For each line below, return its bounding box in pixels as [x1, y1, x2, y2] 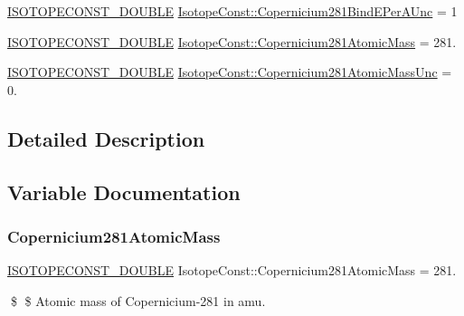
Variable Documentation [7, 177, 241, 206]
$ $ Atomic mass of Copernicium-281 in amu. [10, 291, 266, 310]
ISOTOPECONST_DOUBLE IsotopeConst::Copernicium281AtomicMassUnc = [7, 62, 452, 81]
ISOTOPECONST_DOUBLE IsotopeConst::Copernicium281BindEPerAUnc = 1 [7, 2, 458, 20]
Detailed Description [7, 124, 205, 152]
